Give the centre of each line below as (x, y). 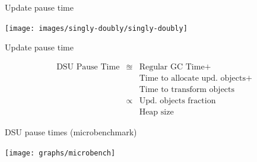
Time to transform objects (187, 89)
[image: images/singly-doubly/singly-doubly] (96, 28)
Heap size (156, 112)
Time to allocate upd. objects (192, 78)
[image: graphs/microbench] (60, 153)
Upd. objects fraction (177, 101)
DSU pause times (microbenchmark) (71, 132)
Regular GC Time (172, 67)
